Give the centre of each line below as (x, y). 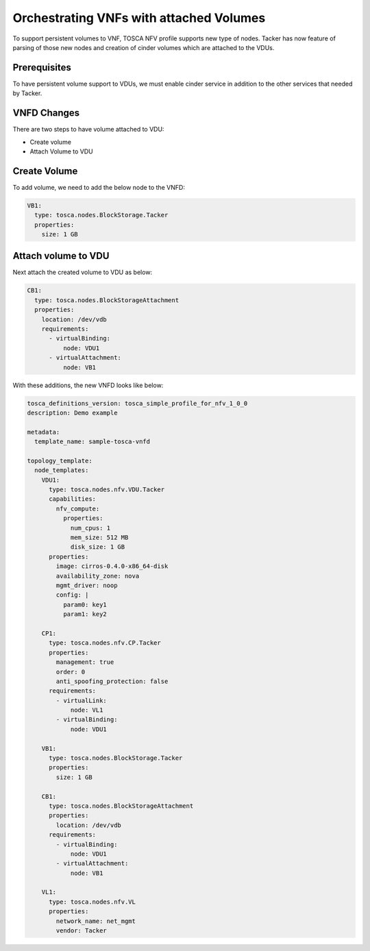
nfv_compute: (78, 508)
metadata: (44, 432)
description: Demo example (72, 412)
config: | (72, 595)
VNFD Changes (46, 113)
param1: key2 (85, 614)
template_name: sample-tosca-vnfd (92, 442)
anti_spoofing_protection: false (112, 681)
